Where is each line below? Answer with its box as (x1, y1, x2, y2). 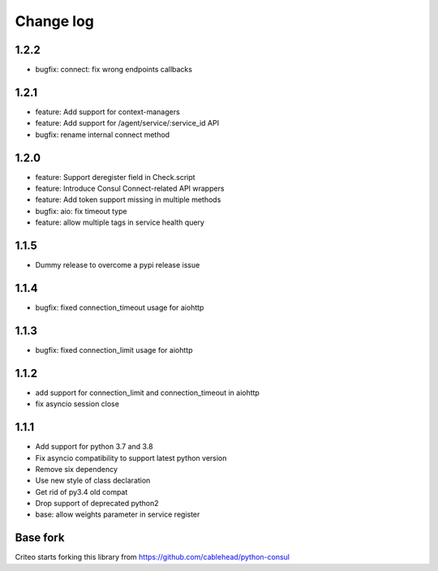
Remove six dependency (35, 464, 118, 474)
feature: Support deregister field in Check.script (35, 172, 195, 182)
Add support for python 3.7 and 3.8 (35, 442, 153, 452)
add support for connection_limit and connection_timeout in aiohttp (35, 388, 260, 397)
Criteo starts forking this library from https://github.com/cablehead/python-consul (15, 552, 290, 562)
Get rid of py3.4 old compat (35, 487, 128, 496)
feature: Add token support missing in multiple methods (35, 195, 221, 204)
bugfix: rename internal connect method (35, 130, 170, 140)
